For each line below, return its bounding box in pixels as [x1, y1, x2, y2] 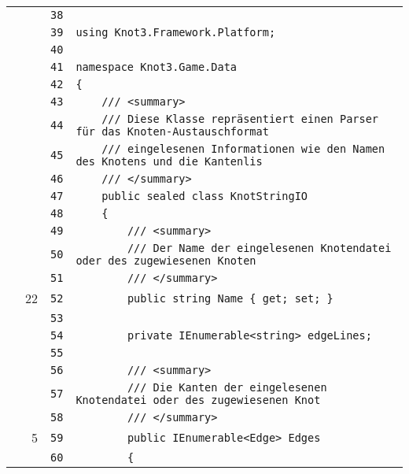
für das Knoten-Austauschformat [76, 125, 269, 138]
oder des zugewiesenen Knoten [76, 254, 256, 267]
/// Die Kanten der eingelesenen [127, 381, 327, 394]
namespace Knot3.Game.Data [76, 61, 237, 73]
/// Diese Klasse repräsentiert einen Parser [101, 113, 379, 125]
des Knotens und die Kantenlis [76, 155, 263, 168]
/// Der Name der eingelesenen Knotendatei [127, 242, 392, 254]
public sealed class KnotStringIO [101, 190, 308, 202]
